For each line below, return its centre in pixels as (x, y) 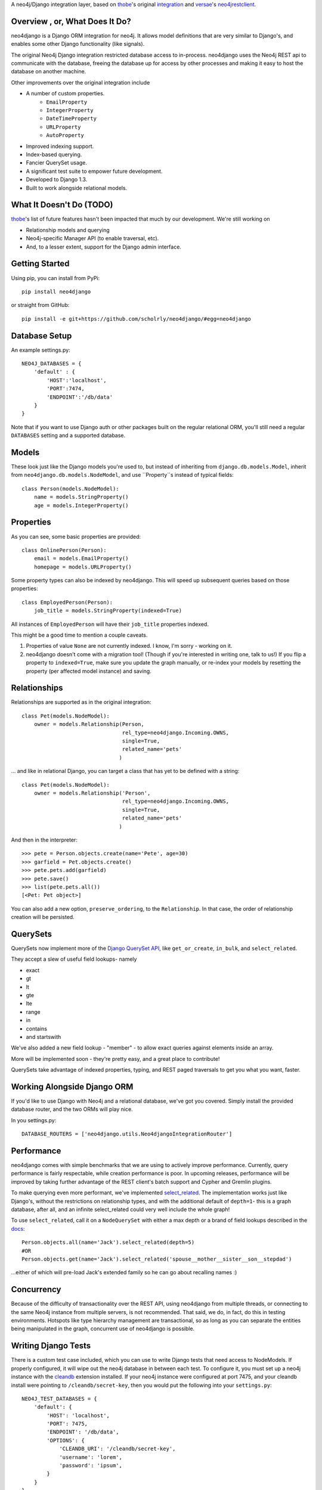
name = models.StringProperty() (81, 497)
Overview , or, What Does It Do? (71, 21)
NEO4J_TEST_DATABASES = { (60, 1399)
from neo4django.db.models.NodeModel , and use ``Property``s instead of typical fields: (122, 475)
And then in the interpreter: (44, 840)
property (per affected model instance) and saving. (89, 671)
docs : (18, 1228)
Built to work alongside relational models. (77, 188)
